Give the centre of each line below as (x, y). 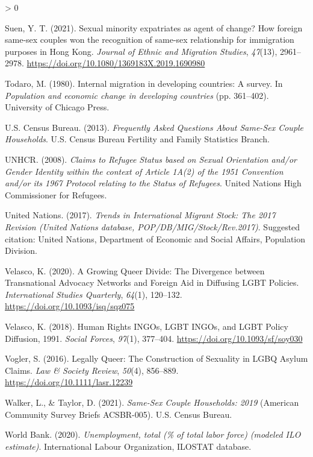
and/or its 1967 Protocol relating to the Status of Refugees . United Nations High (153, 183)
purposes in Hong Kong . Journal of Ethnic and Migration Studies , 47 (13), (141, 51)
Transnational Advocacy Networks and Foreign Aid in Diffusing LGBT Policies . (152, 282)
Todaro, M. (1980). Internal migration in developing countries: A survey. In (144, 83)
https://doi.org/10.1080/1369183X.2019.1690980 (116, 63)
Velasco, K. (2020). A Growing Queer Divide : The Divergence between (135, 270)
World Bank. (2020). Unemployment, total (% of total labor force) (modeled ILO (153, 434)
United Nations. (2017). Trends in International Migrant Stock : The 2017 (140, 215)
